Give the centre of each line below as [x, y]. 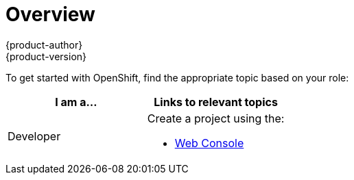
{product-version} [46, 56]
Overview [50, 14]
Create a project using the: [216, 118]
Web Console [209, 143]
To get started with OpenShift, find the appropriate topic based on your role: [177, 77]
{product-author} [44, 44]
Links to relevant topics [216, 102]
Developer [34, 136]
